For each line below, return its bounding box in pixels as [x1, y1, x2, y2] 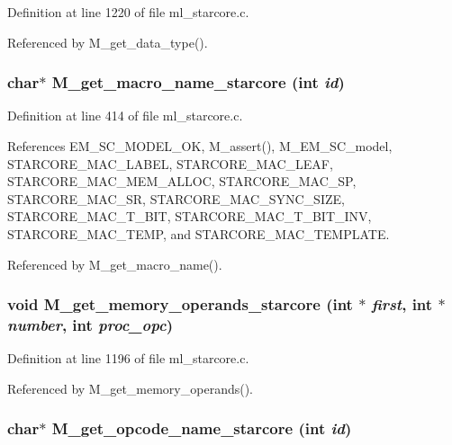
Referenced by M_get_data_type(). [7, 32, 208, 51]
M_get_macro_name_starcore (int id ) [51, 71, 345, 93]
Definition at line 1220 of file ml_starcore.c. [7, 3, 249, 21]
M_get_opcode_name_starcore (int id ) [51, 417, 352, 440]
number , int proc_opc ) [7, 314, 173, 335]
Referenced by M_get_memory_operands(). [7, 378, 253, 397]
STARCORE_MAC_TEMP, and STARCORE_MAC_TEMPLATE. [7, 224, 390, 243]
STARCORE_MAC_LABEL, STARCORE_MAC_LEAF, [7, 154, 333, 173]
